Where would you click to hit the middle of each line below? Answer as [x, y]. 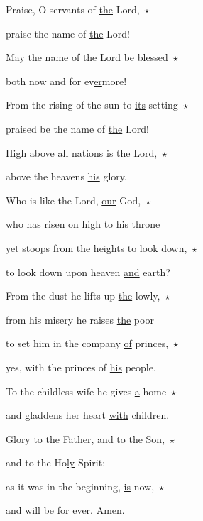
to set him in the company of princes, [87, 343]
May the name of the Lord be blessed [87, 57]
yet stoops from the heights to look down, [97, 247]
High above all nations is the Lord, [82, 152]
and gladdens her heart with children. [88, 415]
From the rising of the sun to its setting [92, 105]
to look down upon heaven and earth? [88, 272]
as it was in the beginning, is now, [80, 486]
